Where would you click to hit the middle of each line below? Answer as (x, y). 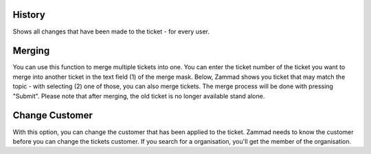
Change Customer (53, 115)
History (29, 15)
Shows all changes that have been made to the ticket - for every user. (111, 31)
